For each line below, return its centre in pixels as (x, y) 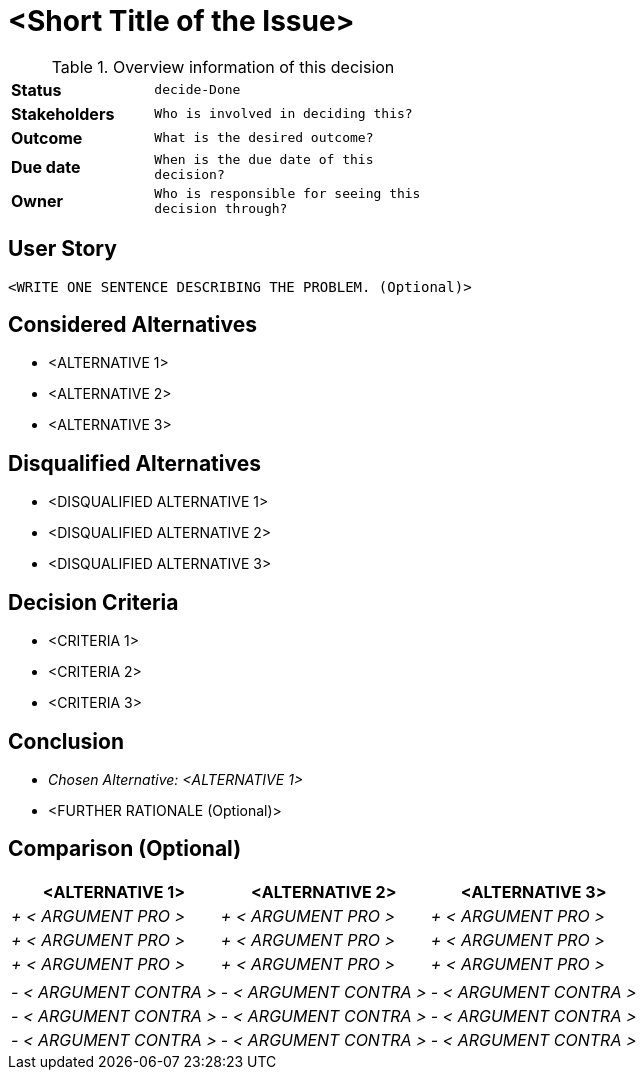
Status (36, 89)
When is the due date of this (264, 159)
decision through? (221, 208)
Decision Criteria (93, 602)
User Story (62, 249)
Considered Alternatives (132, 325)
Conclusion (66, 741)
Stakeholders (63, 113)
